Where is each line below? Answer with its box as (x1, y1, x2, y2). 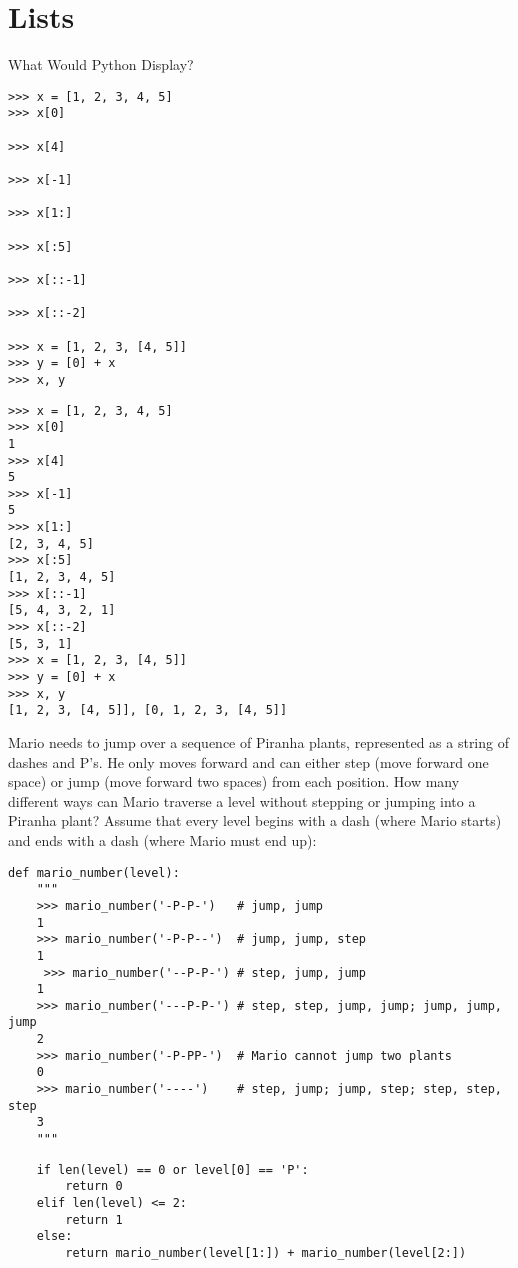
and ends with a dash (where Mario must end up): (8, 829, 317, 850)
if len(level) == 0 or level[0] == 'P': (36, 1162, 309, 1177)
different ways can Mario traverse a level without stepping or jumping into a (8, 790, 476, 811)
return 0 (65, 1179, 123, 1194)
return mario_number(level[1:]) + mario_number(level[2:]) (65, 1246, 467, 1260)
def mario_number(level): (8, 865, 180, 880)
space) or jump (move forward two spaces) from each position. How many (8, 771, 460, 792)
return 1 (65, 1212, 123, 1227)
